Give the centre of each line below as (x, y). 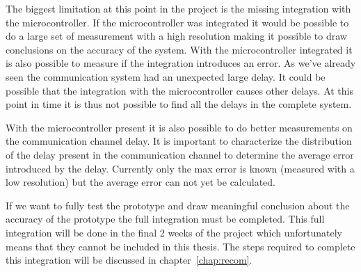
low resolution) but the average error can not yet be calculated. (141, 182)
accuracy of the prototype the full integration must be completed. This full (165, 219)
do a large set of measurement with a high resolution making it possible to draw (176, 36)
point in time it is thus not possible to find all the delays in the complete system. (179, 104)
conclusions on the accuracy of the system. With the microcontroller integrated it (179, 49)
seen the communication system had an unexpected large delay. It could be (166, 76)
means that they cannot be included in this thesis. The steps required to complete (180, 246)
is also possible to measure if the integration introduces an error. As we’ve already (181, 63)
